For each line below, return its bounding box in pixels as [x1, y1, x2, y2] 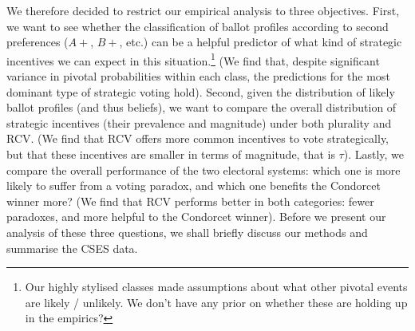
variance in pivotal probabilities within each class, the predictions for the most [6, 68, 390, 85]
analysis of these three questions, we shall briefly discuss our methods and [6, 223, 368, 240]
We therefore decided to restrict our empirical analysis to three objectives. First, [6, 2, 400, 18]
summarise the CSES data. [6, 239, 138, 256]
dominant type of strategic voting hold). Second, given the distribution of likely [6, 83, 395, 100]
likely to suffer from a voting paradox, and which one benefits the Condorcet [6, 177, 381, 194]
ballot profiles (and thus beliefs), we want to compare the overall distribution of [6, 99, 397, 116]
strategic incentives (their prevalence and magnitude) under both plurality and [6, 114, 392, 131]
